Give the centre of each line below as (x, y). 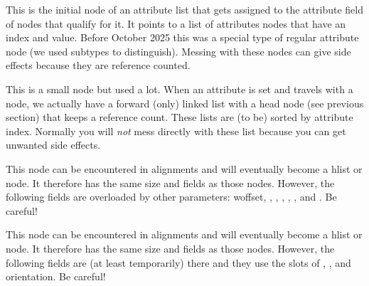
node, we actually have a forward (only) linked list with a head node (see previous (185, 103)
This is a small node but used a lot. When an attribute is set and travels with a (180, 89)
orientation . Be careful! (56, 276)
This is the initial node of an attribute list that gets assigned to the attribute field (185, 9)
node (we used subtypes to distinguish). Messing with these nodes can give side (178, 51)
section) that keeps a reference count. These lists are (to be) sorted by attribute (180, 117)
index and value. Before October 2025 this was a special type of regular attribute (182, 37)
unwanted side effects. (53, 145)
